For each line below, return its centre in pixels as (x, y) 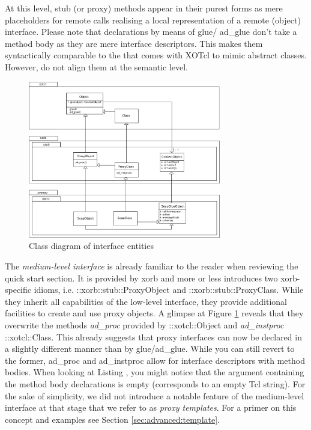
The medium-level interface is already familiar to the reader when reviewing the (152, 266)
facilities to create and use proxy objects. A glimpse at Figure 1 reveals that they (154, 313)
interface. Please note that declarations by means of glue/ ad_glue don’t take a (151, 32)
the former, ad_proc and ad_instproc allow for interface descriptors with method (155, 360)
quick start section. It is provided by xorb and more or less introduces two (141, 278)
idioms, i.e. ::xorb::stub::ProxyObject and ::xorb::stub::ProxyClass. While (169, 290)
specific (18, 290)
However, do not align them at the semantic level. (96, 66)
